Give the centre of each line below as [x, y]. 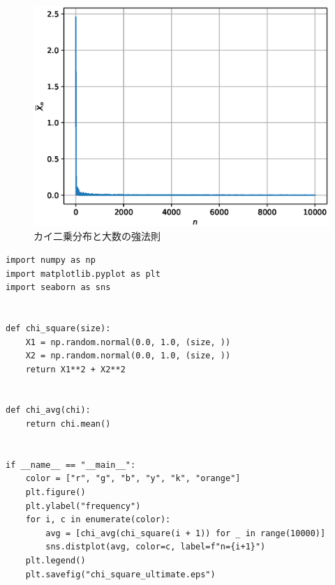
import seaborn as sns [58, 288]
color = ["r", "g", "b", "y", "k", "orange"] [133, 479]
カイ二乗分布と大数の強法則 [97, 236]
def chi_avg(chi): [48, 410]
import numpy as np [51, 260]
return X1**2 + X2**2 [75, 369]
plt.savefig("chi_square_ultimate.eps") [120, 574]
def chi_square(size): [58, 328]
